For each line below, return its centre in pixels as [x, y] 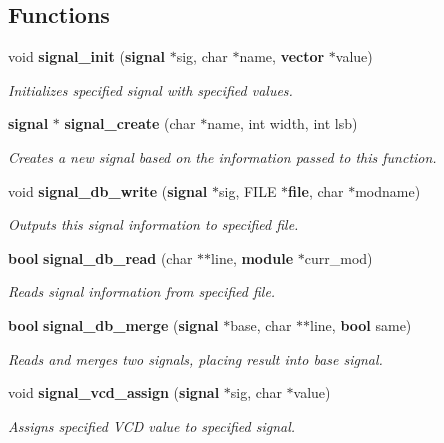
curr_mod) [338, 257]
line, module [252, 257]
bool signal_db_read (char [100, 257]
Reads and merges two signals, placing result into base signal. [195, 358]
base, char [261, 324]
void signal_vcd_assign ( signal [114, 392]
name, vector [282, 56]
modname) [388, 190]
